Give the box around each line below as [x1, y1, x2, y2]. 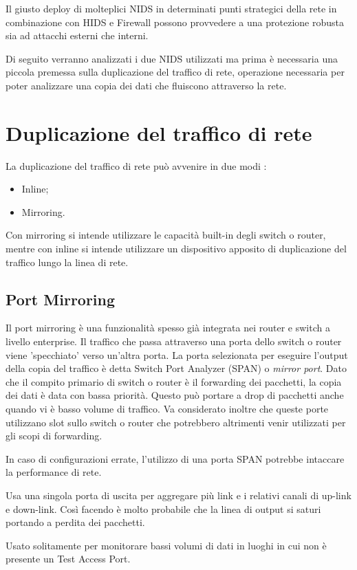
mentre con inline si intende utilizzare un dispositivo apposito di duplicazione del [6, 241, 347, 256]
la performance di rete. [6, 465, 102, 479]
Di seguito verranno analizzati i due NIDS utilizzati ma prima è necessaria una [6, 51, 338, 65]
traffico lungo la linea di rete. [6, 254, 129, 269]
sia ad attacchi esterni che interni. [6, 28, 149, 43]
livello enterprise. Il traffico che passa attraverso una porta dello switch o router [6, 334, 342, 349]
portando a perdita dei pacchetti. [6, 515, 145, 529]
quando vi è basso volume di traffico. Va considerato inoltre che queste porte [6, 402, 329, 416]
